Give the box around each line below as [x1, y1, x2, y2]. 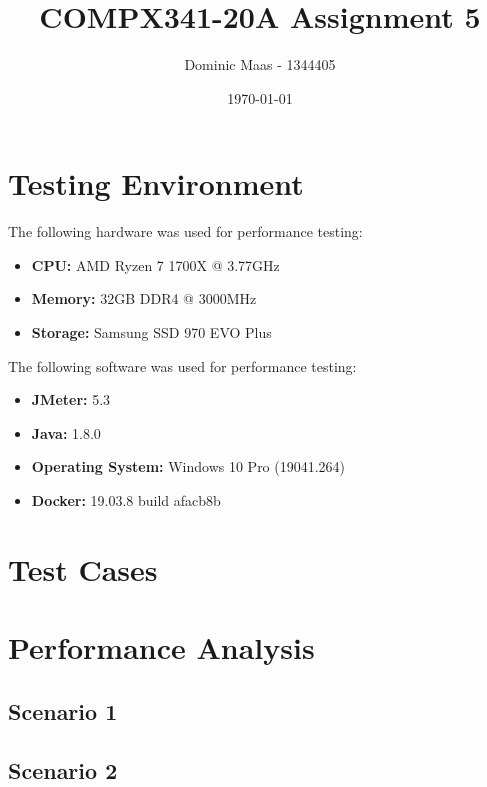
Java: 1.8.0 [31, 422, 101, 443]
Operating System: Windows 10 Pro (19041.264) [31, 456, 346, 477]
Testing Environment [8, 163, 304, 204]
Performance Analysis [8, 627, 315, 668]
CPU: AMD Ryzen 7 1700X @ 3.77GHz [31, 254, 280, 275]
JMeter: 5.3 [31, 389, 111, 410]
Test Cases [8, 548, 158, 589]
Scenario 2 [8, 754, 118, 785]
